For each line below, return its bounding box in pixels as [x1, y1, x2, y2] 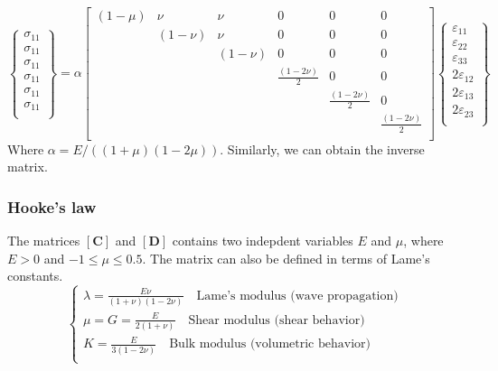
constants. [7, 266, 63, 285]
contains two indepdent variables [172, 231, 353, 250]
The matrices [7, 231, 80, 250]
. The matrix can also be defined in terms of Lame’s [142, 248, 430, 267]
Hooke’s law [7, 195, 97, 218]
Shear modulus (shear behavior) [188, 313, 365, 327]
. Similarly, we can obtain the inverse [220, 139, 425, 158]
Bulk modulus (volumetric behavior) [169, 338, 371, 351]
